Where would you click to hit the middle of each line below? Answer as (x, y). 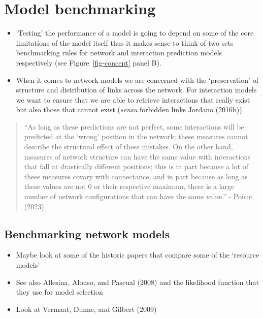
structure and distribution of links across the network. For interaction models (136, 90)
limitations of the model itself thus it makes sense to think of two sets (125, 42)
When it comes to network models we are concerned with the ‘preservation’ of (137, 80)
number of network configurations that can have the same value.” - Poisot (138, 196)
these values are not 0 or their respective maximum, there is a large (129, 186)
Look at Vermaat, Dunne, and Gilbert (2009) (86, 309)
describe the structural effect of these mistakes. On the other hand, (128, 147)
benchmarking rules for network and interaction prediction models (119, 53)
